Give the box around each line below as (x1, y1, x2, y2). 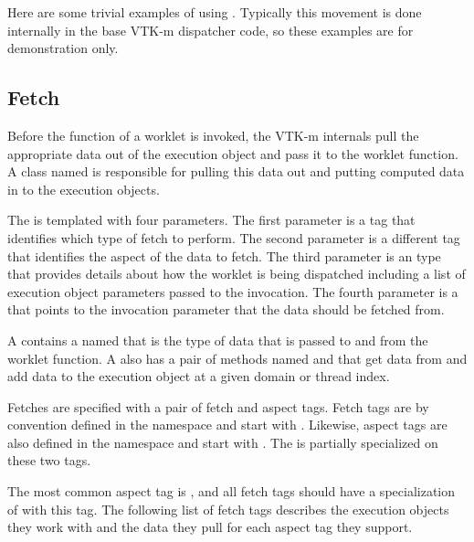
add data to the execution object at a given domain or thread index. (7, 367, 390, 386)
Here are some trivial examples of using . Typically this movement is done (7, 3, 422, 21)
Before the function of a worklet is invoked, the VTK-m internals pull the (7, 125, 419, 144)
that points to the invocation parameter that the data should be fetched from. (7, 300, 445, 319)
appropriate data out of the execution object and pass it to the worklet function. (7, 143, 458, 163)
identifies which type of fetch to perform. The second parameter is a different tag (7, 228, 460, 247)
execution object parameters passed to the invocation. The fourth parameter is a (7, 282, 458, 301)
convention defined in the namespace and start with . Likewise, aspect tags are (7, 415, 448, 434)
